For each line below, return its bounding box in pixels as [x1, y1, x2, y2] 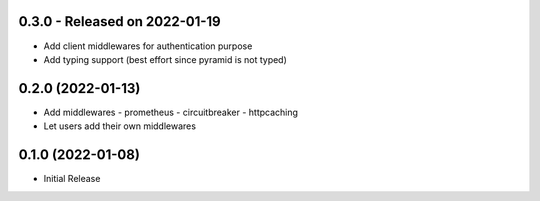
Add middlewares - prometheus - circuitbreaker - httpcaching [43, 106, 299, 118]
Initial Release [43, 173, 101, 185]
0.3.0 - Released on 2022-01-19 [18, 13, 221, 30]
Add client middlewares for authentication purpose [43, 40, 253, 52]
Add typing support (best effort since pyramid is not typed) [43, 53, 287, 65]
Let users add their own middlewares [43, 120, 197, 132]
